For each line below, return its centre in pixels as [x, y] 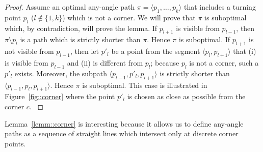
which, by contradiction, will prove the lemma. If [81, 28]
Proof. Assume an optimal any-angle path [70, 7]
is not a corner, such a [224, 62]
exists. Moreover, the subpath [61, 73]
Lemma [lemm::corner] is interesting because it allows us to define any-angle [124, 123]
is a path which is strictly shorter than [80, 39]
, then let [84, 51]
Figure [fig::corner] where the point [60, 96]
